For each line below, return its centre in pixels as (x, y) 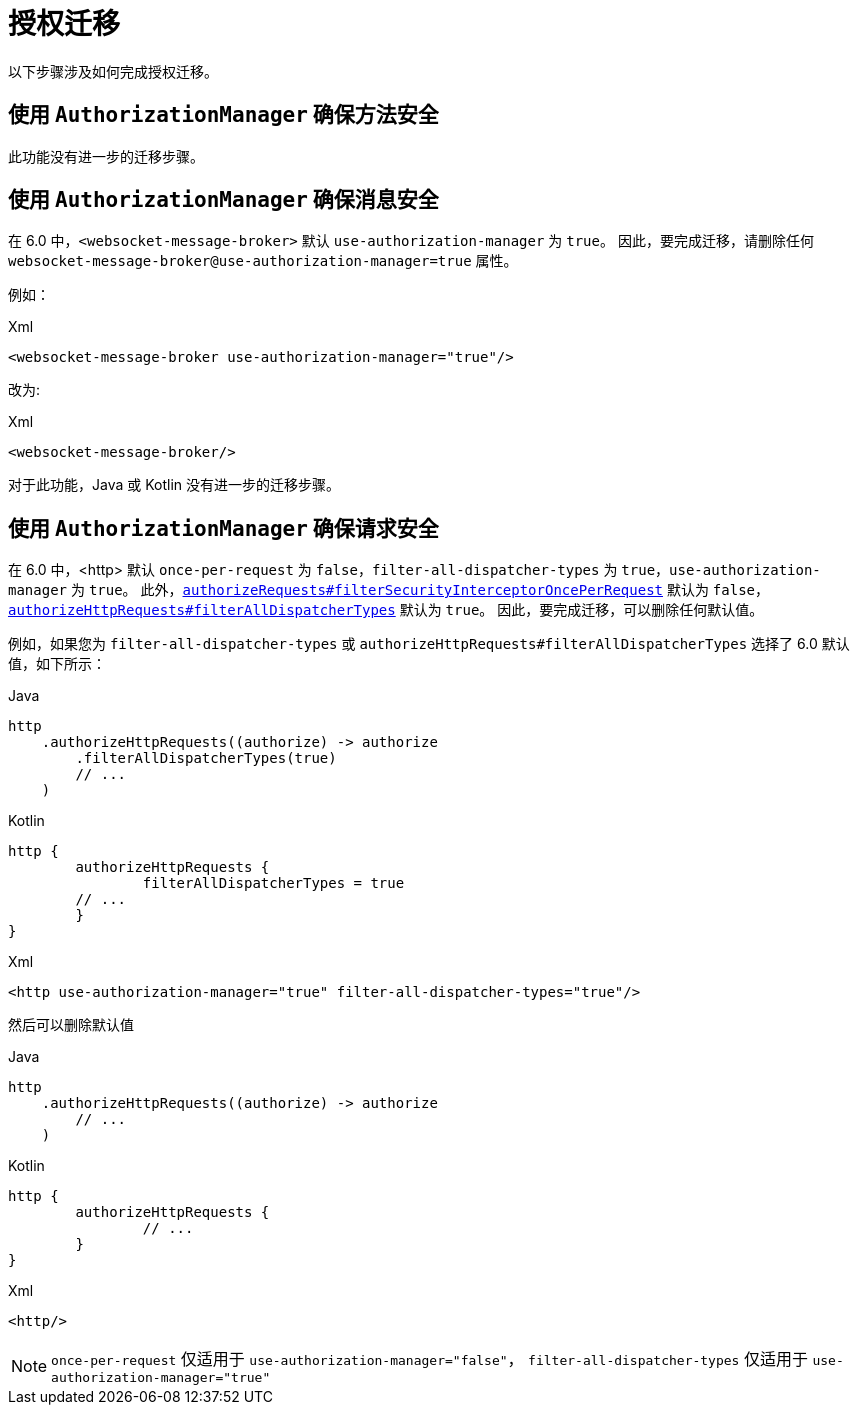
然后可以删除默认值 (71, 1025)
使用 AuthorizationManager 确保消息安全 (223, 200)
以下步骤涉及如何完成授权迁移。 (113, 71)
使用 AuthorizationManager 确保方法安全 (223, 115)
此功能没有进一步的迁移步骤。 (106, 156)
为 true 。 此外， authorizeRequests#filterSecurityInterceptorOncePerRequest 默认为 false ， (420, 590)
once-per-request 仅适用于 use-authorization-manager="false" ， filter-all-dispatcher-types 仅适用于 (429, 1359)
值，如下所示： (57, 664)
